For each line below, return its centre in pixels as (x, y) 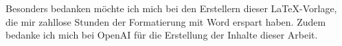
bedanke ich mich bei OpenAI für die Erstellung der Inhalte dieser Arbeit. (162, 35)
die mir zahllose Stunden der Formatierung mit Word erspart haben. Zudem (166, 21)
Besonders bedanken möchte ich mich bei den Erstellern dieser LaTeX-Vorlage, (171, 8)
